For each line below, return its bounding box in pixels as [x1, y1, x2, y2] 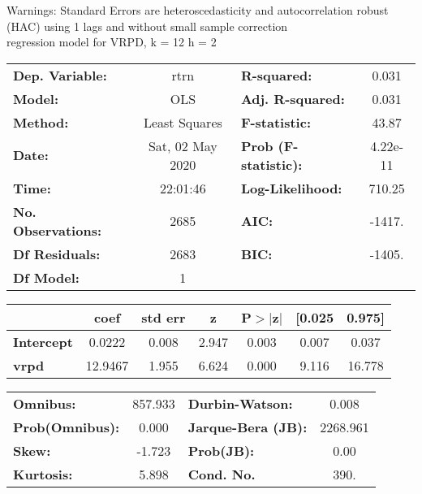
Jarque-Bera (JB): [187, 417, 308, 436]
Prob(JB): [187, 440, 255, 460]
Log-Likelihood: [240, 178, 342, 197]
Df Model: [13, 267, 80, 287]
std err [141, 307, 186, 327]
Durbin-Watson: [187, 393, 293, 413]
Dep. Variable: [13, 65, 107, 84]
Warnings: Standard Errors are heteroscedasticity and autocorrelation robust [6, 2, 389, 18]
